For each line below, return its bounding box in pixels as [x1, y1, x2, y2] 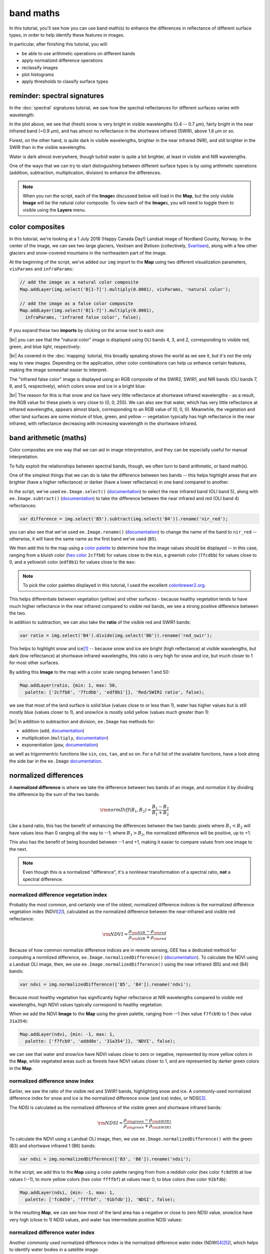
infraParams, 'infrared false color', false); [25, 315, 141, 321]
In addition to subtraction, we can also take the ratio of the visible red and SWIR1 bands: [9, 619, 191, 625]
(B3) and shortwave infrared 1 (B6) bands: [9, 1143, 96, 1149]
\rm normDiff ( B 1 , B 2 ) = [99, 807, 151, 814]
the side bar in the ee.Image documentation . [9, 758, 102, 764]
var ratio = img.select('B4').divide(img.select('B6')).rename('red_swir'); [19, 633, 212, 639]
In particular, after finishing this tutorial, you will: [9, 41, 108, 47]
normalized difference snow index [9, 1077, 94, 1084]
